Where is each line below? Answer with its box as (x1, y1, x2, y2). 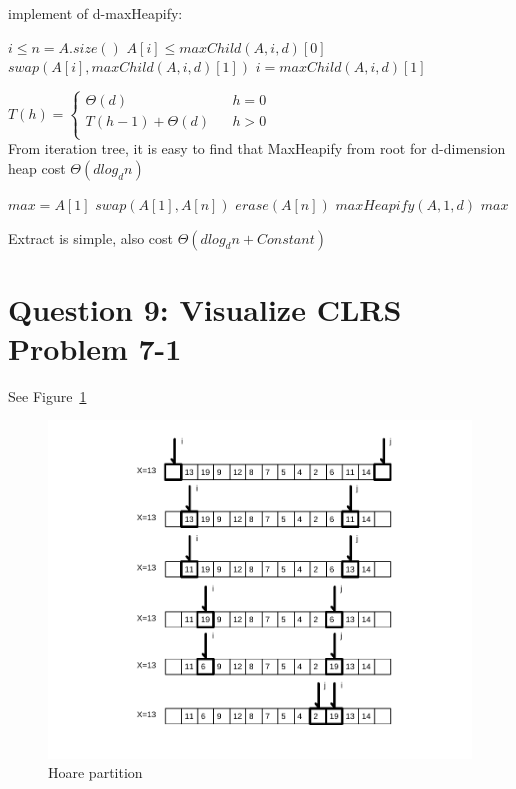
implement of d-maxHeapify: (8, 3, 183, 23)
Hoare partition (48, 762, 143, 783)
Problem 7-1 (8, 327, 182, 368)
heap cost (8, 157, 66, 178)
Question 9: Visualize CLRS (8, 288, 402, 329)
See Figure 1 (8, 385, 87, 406)
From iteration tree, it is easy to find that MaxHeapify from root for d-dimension (8, 138, 506, 159)
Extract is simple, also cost (8, 227, 174, 248)
